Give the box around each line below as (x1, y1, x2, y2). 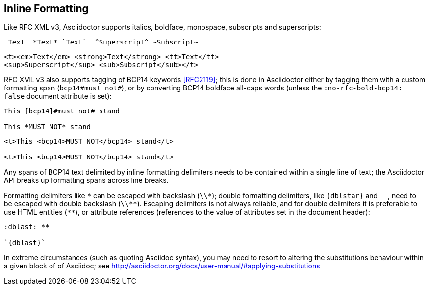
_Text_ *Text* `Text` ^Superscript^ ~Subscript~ (4, 38, 199, 46)
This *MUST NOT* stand (4, 123, 91, 131)
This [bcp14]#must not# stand (4, 107, 120, 115)
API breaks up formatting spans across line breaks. (4, 176, 169, 185)
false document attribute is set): (4, 92, 112, 101)
